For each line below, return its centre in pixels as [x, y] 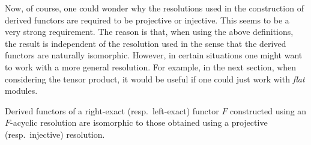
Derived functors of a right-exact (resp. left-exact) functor [112, 110]
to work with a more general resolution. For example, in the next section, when [151, 66]
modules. [21, 91]
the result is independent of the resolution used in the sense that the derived [146, 43]
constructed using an [268, 110]
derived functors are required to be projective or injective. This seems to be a [147, 20]
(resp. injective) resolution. [55, 134]
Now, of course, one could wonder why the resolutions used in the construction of [154, 8]
